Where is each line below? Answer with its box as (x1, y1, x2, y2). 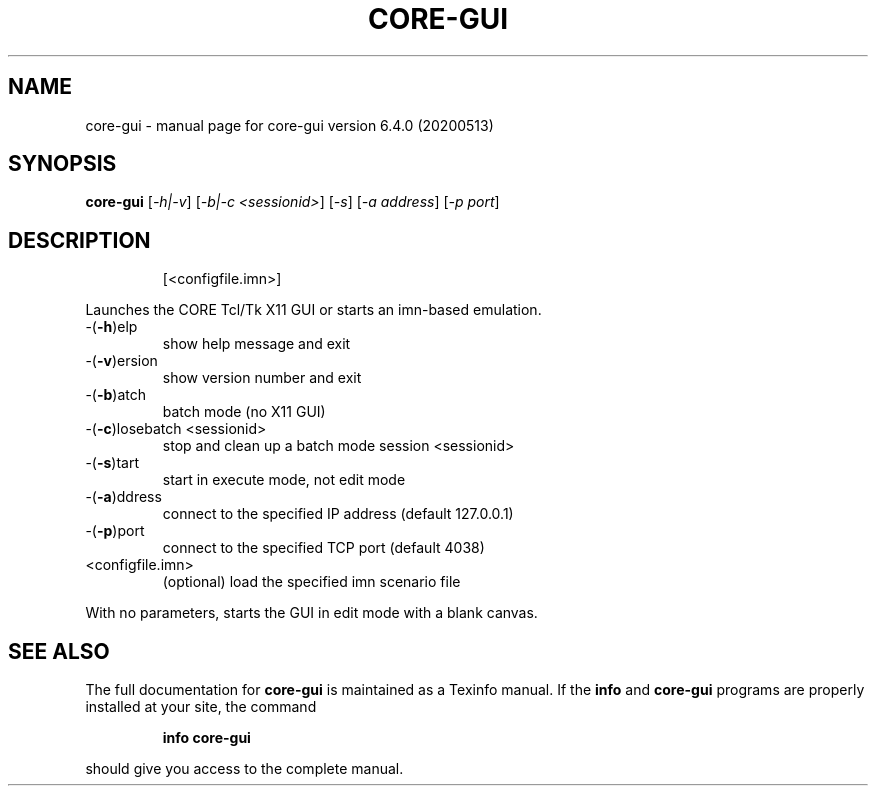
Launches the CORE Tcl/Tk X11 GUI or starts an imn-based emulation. (85, 301, 542, 319)
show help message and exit (162, 335, 351, 353)
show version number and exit (162, 369, 362, 387)
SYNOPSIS (8, 151, 117, 177)
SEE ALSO (8, 638, 110, 664)
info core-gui (162, 729, 251, 747)
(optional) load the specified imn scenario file (162, 573, 461, 591)
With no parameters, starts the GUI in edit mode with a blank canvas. (85, 604, 538, 622)
